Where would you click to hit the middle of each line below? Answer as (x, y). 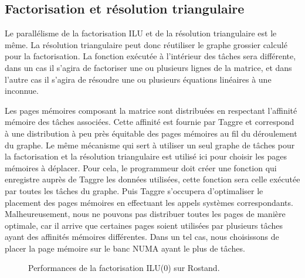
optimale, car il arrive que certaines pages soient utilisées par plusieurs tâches (144, 225)
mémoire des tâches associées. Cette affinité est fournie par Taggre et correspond (150, 122)
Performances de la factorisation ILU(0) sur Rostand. (124, 268)
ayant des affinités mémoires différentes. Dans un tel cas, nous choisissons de (142, 237)
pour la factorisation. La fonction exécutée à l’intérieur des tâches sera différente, (150, 56)
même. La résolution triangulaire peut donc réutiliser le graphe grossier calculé (146, 44)
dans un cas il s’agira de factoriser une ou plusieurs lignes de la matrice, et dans (148, 67)
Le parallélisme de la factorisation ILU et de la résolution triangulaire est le (141, 33)
